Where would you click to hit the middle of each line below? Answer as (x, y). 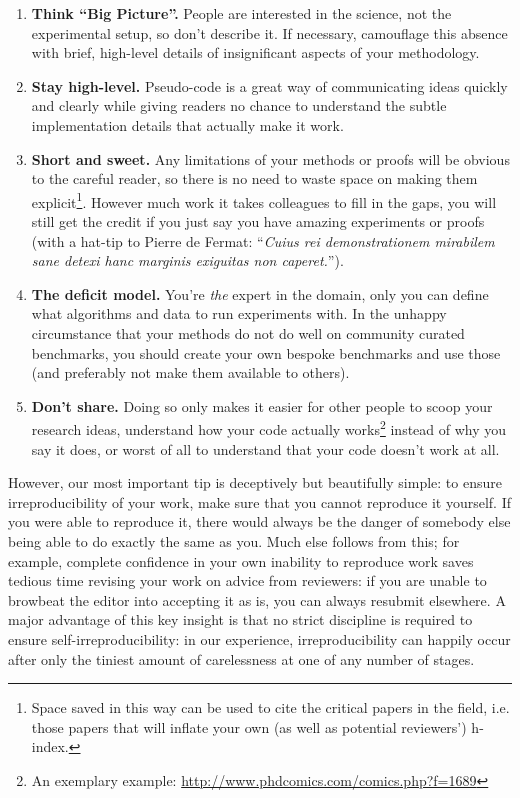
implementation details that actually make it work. (187, 124)
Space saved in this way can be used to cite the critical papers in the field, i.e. (270, 707)
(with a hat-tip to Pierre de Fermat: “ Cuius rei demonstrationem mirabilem (263, 240)
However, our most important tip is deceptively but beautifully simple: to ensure (255, 482)
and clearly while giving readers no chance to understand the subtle (239, 105)
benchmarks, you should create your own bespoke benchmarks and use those (266, 352)
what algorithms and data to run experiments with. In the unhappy (239, 313)
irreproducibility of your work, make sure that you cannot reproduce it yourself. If (260, 501)
